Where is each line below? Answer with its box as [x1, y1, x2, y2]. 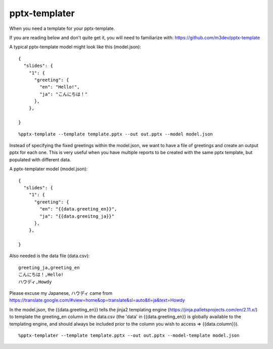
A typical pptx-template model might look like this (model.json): [9, 44, 142, 50]
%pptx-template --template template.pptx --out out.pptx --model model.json [18, 131, 213, 137]
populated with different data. [9, 156, 71, 162]
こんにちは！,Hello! [18, 272, 64, 277]
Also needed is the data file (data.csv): [9, 253, 90, 259]
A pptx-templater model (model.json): [9, 166, 88, 172]
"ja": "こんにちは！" [39, 91, 88, 97]
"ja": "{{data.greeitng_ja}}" [39, 213, 115, 219]
